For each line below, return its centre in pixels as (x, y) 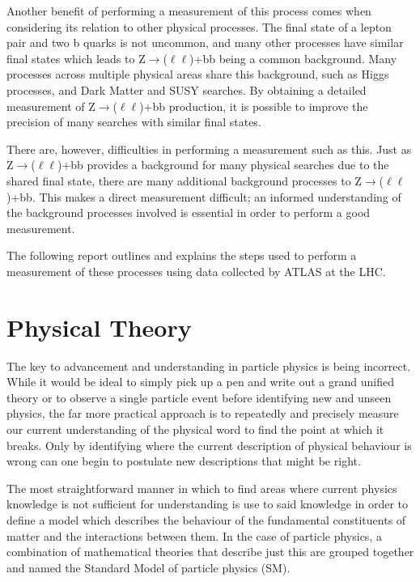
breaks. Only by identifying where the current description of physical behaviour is (209, 445)
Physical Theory (99, 327)
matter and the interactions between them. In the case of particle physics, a (194, 535)
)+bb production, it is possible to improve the (254, 106)
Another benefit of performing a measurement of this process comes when (189, 11)
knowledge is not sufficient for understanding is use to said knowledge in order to (208, 504)
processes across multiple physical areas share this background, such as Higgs (198, 74)
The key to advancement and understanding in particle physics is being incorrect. (209, 365)
